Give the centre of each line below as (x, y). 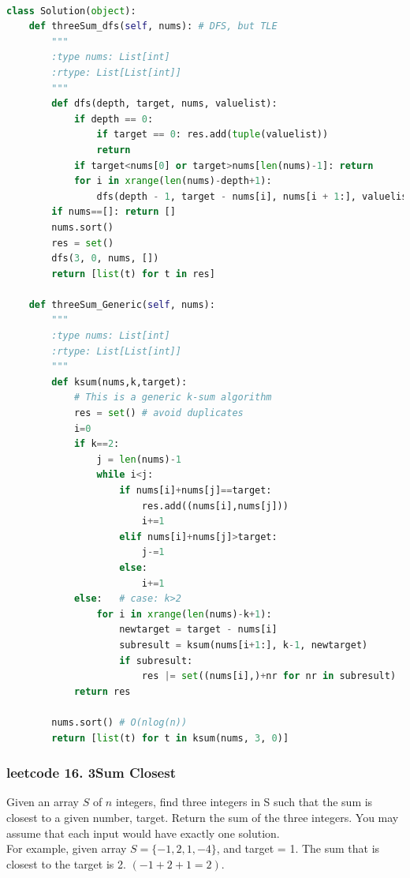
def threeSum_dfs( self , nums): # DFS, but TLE (153, 26)
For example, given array (67, 848)
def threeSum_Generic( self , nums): (122, 304)
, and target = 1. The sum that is (298, 848)
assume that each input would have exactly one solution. (143, 833)
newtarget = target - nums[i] (198, 630)
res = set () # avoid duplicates (158, 413)
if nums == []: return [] (114, 212)
